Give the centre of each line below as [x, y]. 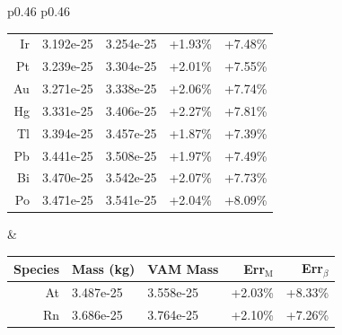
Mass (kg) [104, 268]
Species [37, 268]
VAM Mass [183, 268]
